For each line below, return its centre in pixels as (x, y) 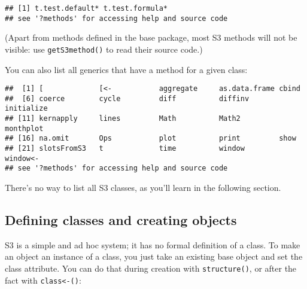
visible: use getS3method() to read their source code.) (104, 49)
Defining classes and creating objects (121, 220)
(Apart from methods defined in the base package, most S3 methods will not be (151, 37)
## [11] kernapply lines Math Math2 (123, 119)
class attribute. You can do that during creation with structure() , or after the (151, 268)
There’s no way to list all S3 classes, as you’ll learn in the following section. (143, 188)
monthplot (24, 128)
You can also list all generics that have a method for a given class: (126, 69)
